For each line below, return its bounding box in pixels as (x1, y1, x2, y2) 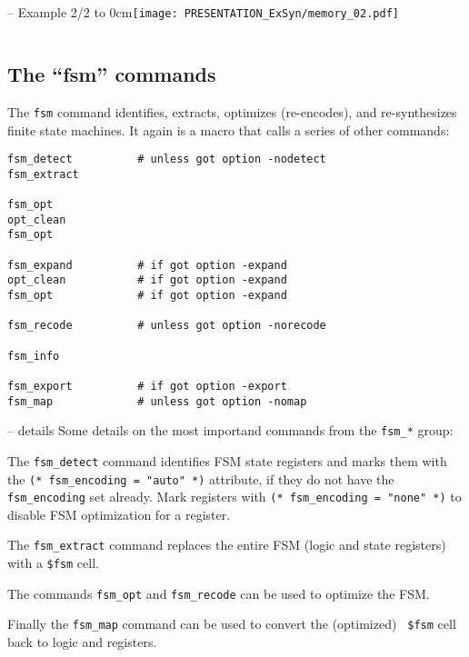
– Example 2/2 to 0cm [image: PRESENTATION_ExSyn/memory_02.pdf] (7, 3, 399, 21)
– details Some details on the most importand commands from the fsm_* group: (7, 421, 454, 440)
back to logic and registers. (7, 632, 157, 652)
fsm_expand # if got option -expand (7, 258, 287, 272)
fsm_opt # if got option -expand (7, 289, 287, 303)
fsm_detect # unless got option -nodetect (7, 153, 326, 166)
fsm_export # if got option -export (7, 379, 287, 393)
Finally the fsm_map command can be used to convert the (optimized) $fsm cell (7, 614, 456, 633)
